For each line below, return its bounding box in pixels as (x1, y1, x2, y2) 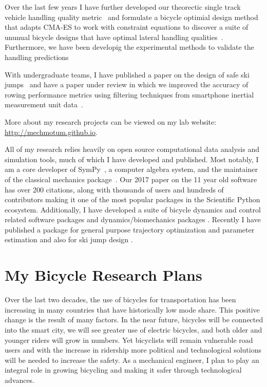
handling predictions (5, 51, 69, 62)
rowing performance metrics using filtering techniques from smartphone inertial (5, 89, 254, 100)
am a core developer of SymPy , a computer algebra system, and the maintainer (5, 164, 258, 175)
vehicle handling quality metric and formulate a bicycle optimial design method (5, 11, 258, 22)
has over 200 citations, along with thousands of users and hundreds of (5, 184, 224, 195)
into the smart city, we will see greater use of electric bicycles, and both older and (5, 324, 262, 335)
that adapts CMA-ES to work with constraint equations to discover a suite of (5, 22, 249, 32)
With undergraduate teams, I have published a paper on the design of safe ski (5, 69, 250, 80)
